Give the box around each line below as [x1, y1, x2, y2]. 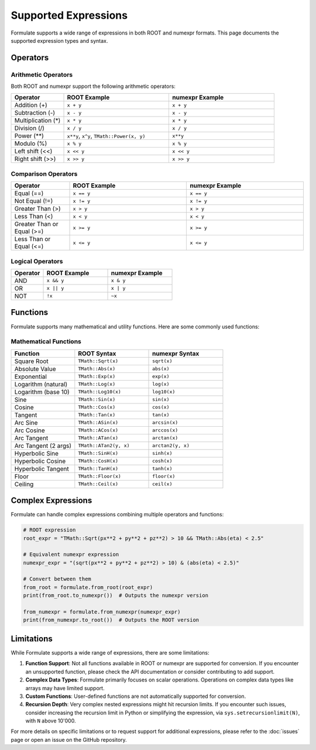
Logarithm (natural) [14, 380, 68, 388]
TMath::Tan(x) [78, 412, 116, 418]
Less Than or [14, 235, 51, 243]
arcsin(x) [152, 419, 178, 426]
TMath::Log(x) [78, 381, 116, 388]
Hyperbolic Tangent [14, 464, 70, 472]
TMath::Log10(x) [78, 389, 121, 395]
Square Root [14, 357, 49, 365]
